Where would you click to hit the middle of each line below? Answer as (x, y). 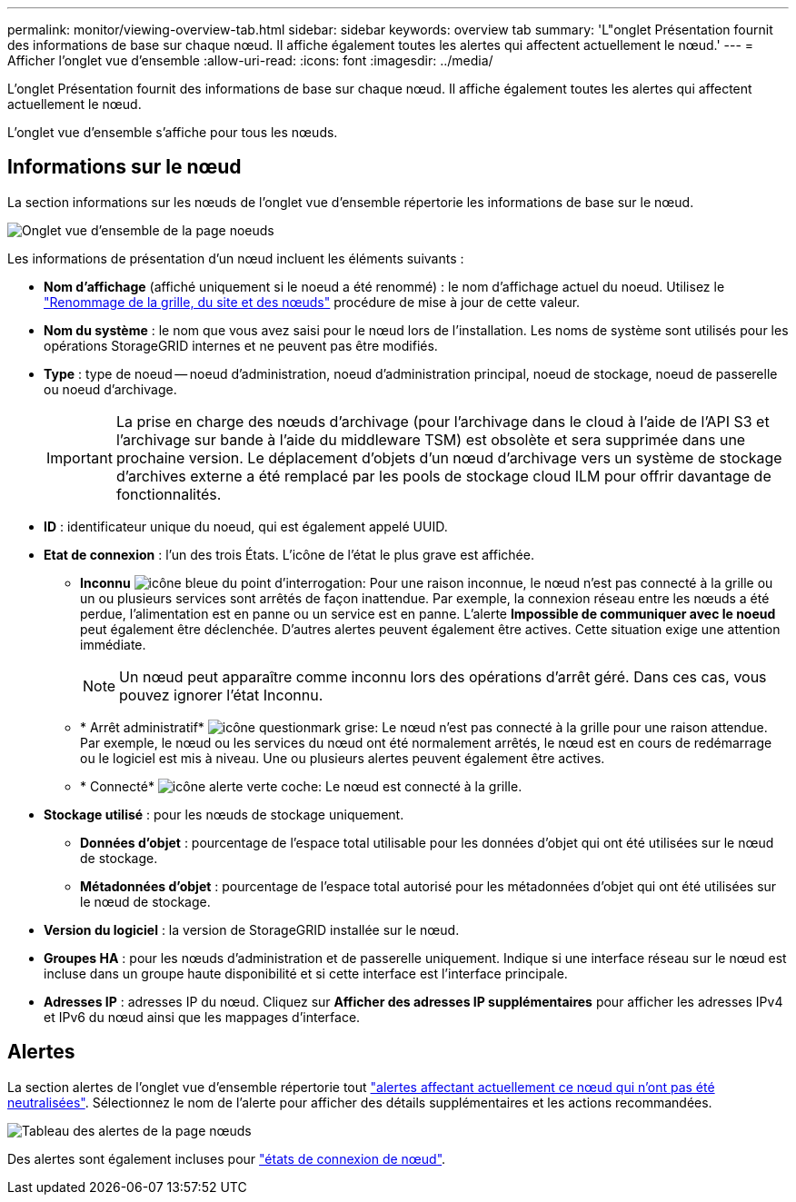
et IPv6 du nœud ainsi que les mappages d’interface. (202, 1017)
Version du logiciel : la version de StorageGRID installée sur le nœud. (252, 929)
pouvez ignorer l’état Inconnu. (221, 695)
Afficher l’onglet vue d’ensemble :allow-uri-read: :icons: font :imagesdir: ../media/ (250, 60)
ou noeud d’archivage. (110, 389)
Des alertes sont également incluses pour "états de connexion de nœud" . (227, 1158)
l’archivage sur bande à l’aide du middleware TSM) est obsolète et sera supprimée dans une (431, 439)
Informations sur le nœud (124, 167)
